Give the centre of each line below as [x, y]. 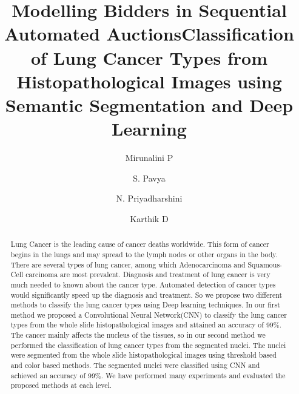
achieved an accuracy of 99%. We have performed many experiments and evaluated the [148, 375]
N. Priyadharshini [149, 198]
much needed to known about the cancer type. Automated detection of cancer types [143, 284]
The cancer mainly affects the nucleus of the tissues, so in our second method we [138, 335]
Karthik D [149, 218]
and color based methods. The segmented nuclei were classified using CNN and [135, 365]
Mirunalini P [149, 158]
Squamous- [265, 264]
